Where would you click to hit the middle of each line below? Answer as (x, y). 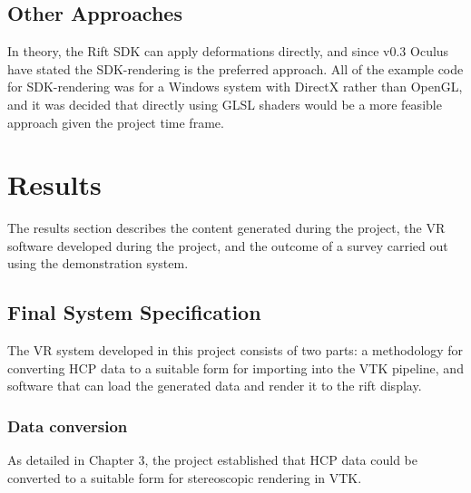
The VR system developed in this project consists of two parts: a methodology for (235, 350)
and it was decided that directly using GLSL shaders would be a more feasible (225, 104)
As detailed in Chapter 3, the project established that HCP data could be (213, 460)
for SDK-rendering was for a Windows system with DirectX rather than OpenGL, (235, 87)
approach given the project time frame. (116, 122)
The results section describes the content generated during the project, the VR (226, 228)
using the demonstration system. (98, 263)
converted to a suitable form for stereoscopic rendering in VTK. (185, 477)
